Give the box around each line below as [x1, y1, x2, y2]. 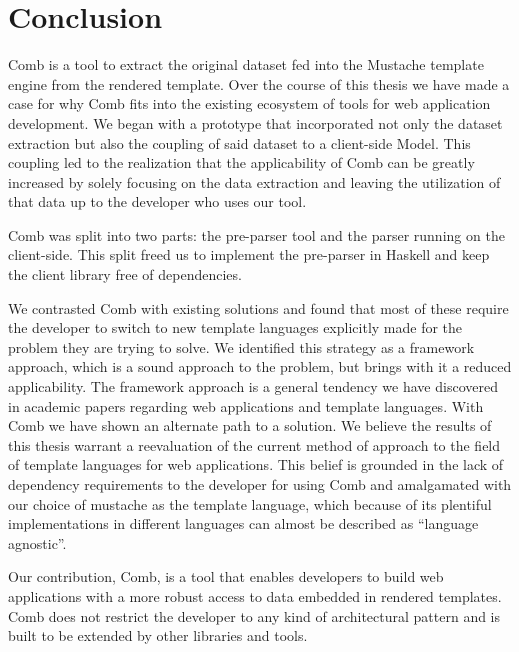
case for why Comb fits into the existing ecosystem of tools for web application [8, 93, 491, 114]
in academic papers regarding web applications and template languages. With [8, 395, 484, 416]
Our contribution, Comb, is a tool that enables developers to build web [8, 566, 444, 587]
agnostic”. [8, 532, 67, 553]
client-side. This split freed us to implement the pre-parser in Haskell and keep [8, 244, 490, 265]
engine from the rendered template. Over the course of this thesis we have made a [8, 73, 510, 94]
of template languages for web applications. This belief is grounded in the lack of [8, 454, 504, 475]
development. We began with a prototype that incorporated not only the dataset [8, 112, 503, 133]
